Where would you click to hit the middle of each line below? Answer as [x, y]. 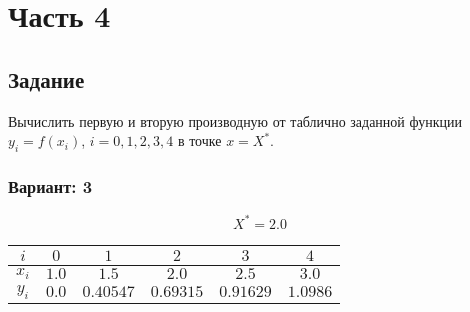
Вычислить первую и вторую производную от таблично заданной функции [235, 120]
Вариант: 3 [50, 185]
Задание [46, 78]
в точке [199, 140]
